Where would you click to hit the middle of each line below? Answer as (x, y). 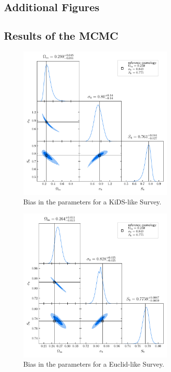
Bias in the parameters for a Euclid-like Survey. (94, 364)
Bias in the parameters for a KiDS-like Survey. (92, 202)
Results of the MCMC (61, 36)
